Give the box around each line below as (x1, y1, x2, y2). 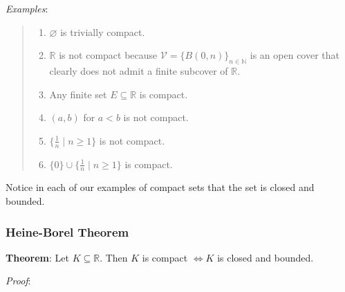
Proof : (6, 273, 31, 288)
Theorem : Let (6, 250, 69, 264)
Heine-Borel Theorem (6, 223, 129, 240)
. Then (100, 250, 128, 264)
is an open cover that (250, 48, 340, 62)
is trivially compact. (60, 24, 145, 39)
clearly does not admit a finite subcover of (49, 63, 228, 77)
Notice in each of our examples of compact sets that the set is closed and (6, 180, 315, 194)
